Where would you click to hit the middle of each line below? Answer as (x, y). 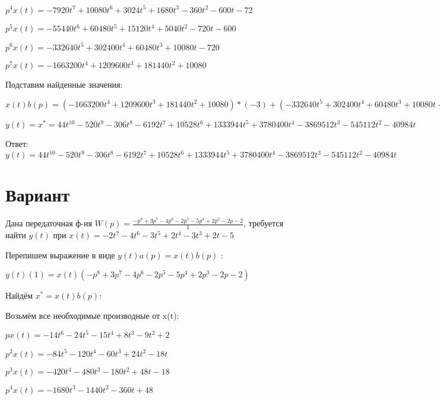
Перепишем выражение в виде (60, 255)
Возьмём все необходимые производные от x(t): (92, 315)
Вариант (38, 195)
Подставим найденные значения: (64, 84)
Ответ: (17, 144)
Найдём (19, 295)
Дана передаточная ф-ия (49, 223)
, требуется (263, 223)
